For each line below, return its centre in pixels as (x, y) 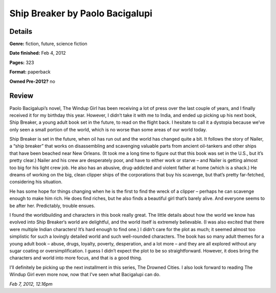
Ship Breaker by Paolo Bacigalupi (81, 13)
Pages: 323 (22, 62)
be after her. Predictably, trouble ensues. (52, 206)
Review (21, 96)
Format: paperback (30, 72)
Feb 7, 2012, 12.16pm (31, 284)
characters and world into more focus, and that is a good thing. (76, 258)
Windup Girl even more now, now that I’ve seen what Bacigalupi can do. (85, 275)
